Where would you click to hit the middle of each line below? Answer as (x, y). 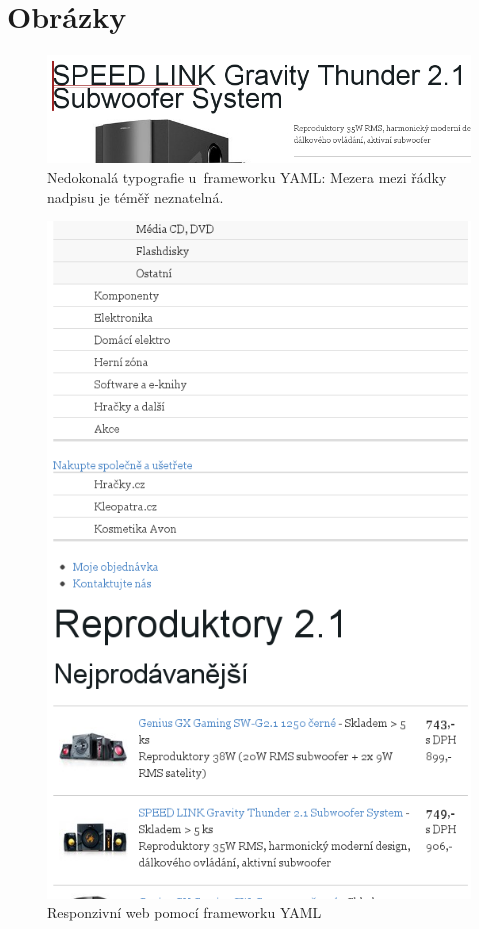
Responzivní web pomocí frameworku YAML (184, 912)
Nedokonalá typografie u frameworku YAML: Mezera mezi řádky (247, 176)
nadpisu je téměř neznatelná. (135, 196)
